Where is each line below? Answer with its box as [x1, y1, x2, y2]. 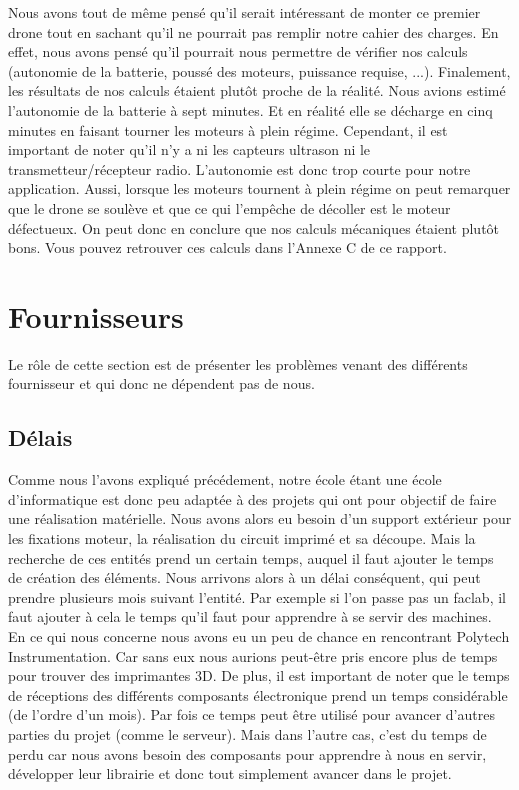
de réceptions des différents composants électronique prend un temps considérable [8, 684, 508, 705]
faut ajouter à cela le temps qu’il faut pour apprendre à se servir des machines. [8, 606, 492, 627]
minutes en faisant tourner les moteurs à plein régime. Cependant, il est [8, 119, 448, 140]
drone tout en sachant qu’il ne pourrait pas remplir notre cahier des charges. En [8, 21, 499, 42]
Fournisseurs [8, 295, 184, 336]
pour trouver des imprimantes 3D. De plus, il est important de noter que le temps [8, 665, 510, 686]
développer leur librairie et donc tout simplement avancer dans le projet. [8, 763, 452, 784]
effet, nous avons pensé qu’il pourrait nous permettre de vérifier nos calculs [8, 41, 468, 62]
